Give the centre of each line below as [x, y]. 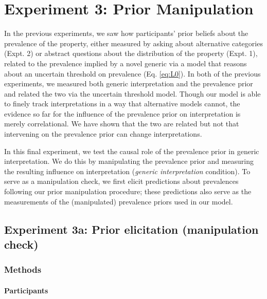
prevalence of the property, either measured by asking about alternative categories [133, 43]
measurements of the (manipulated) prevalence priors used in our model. [119, 201]
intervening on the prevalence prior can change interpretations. [103, 134]
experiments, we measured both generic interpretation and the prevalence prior [129, 83]
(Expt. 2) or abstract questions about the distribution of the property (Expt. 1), [131, 53]
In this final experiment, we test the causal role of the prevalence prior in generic [132, 151]
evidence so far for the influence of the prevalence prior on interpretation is [122, 113]
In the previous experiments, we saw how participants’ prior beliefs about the [126, 33]
